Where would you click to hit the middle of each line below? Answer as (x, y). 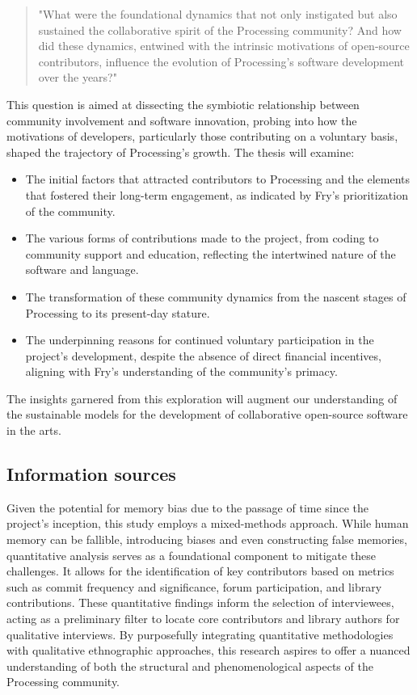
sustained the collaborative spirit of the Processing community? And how (220, 29)
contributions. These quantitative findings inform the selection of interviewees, (200, 602)
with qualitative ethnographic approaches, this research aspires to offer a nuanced (208, 650)
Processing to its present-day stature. (118, 312)
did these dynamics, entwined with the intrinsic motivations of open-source (224, 46)
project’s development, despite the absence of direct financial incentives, (203, 355)
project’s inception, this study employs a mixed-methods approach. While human (208, 523)
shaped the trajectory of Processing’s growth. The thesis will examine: (181, 152)
